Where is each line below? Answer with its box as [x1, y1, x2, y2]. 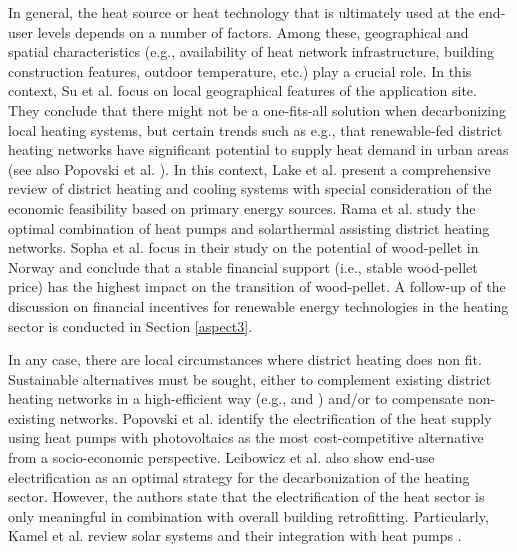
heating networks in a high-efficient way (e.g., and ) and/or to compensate [8, 388, 464, 409]
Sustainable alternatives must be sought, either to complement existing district [8, 368, 492, 389]
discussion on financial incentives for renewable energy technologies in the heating [8, 295, 509, 316]
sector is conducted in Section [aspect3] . [8, 315, 253, 336]
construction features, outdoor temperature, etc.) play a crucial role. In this [8, 60, 472, 81]
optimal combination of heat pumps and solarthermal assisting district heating [8, 217, 490, 238]
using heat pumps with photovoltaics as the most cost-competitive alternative [8, 427, 484, 448]
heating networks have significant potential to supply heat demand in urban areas [8, 139, 509, 160]
